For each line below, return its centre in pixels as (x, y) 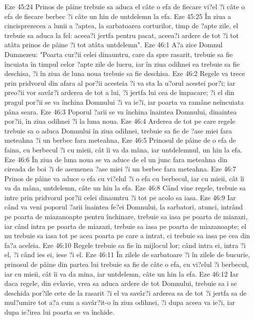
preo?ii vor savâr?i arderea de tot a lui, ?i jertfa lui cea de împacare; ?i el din (119, 92)
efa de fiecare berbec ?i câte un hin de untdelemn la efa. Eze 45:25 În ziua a (118, 16)
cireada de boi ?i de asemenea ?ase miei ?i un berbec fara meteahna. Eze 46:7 (120, 169)
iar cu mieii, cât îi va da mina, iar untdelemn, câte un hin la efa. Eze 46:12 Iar (122, 273)
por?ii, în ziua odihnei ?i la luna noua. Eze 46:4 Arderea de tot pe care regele (120, 121)
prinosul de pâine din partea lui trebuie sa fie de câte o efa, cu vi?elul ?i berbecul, (127, 264)
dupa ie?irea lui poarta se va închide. (59, 312)
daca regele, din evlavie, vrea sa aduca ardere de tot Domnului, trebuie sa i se (121, 283)
